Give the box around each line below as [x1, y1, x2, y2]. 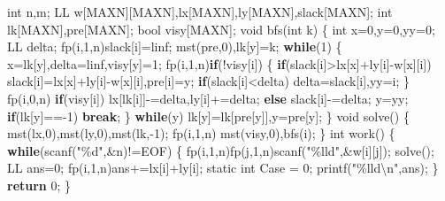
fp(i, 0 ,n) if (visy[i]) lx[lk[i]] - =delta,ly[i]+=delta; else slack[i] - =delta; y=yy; [7, 89, 409, 107]
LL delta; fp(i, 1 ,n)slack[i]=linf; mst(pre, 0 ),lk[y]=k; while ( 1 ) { [7, 37, 342, 56]
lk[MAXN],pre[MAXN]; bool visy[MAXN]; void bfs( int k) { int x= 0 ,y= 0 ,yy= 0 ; [7, 19, 435, 38]
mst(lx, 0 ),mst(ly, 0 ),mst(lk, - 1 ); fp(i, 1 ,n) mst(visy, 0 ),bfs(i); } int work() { [7, 124, 395, 143]
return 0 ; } [7, 175, 72, 194]
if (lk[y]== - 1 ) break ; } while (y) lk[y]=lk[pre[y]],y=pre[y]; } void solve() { [7, 106, 410, 125]
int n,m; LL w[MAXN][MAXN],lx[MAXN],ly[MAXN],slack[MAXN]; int [7, 3, 393, 20]
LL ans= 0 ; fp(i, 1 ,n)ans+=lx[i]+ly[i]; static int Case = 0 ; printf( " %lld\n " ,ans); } [7, 158, 439, 177]
